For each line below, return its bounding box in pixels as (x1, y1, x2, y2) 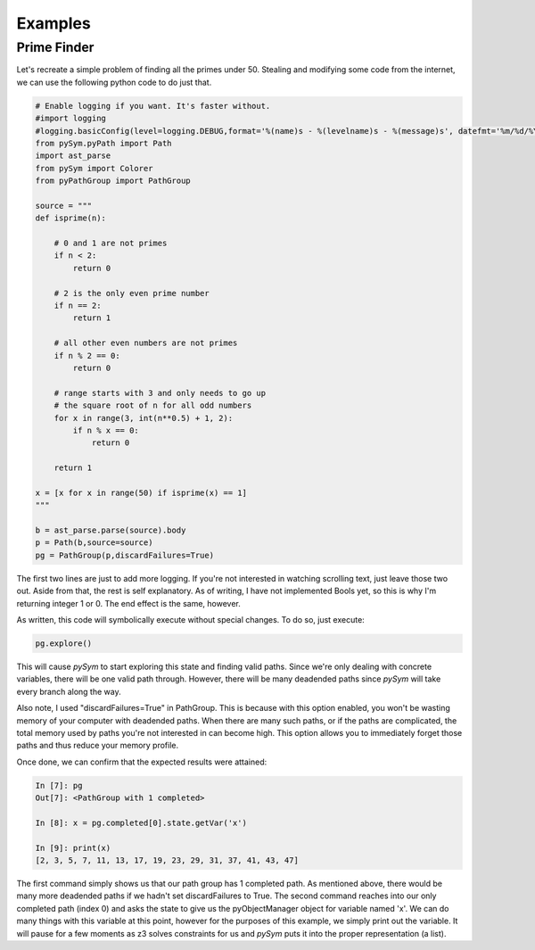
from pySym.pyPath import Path (35, 138, 173, 148)
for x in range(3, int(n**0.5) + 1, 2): (53, 413, 234, 423)
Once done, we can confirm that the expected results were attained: (16, 756, 267, 767)
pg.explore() (35, 638, 93, 648)
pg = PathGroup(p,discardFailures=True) (35, 549, 214, 560)
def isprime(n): (35, 213, 107, 223)
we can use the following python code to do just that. (16, 77, 212, 87)
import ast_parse (35, 151, 111, 161)
